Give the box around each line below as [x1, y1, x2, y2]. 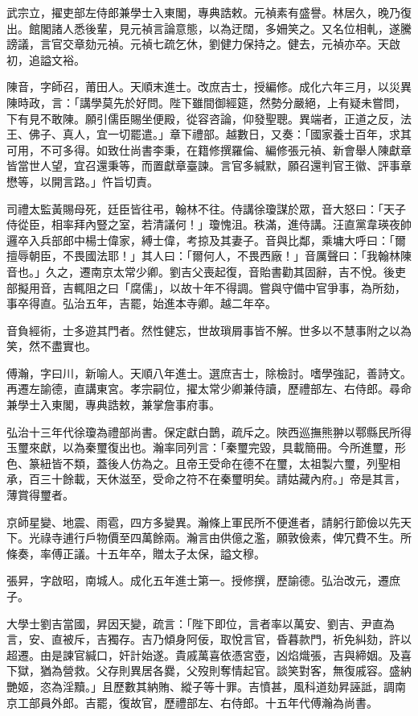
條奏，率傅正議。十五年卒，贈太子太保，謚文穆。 [6, 544, 265, 561]
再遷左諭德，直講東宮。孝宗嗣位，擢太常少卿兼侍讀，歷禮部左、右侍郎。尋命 [6, 380, 412, 397]
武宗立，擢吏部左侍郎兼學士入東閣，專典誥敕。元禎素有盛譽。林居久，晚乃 [6, 4, 400, 20]
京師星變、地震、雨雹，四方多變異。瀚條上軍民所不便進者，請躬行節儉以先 [6, 513, 400, 530]
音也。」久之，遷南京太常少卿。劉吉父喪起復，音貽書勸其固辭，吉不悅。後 [6, 263, 395, 279]
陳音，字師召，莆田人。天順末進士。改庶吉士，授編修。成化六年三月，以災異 [6, 78, 412, 95]
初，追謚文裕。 [6, 51, 85, 68]
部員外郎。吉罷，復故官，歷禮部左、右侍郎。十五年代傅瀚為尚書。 [28, 693, 378, 710]
